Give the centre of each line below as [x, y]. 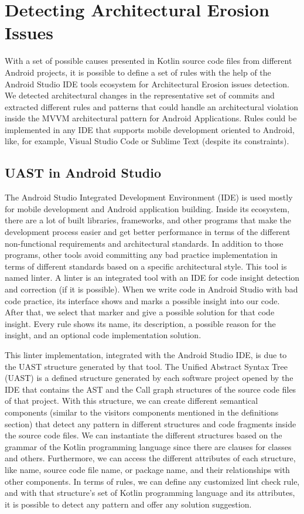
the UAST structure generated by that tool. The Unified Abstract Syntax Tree [146, 366]
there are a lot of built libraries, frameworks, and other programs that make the [148, 220]
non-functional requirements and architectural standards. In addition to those [144, 243]
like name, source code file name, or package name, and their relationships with [147, 469]
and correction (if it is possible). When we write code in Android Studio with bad [151, 289]
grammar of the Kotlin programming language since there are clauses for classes [148, 446]
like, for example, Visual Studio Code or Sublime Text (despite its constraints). [147, 141]
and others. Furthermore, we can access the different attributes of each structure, [150, 458]
